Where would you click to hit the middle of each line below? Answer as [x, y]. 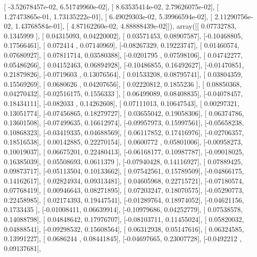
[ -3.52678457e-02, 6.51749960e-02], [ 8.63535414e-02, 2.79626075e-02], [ [111, 6]
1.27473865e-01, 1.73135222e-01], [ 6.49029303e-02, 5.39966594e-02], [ [108, 16]
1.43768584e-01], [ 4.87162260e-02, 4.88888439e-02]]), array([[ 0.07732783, [126, 26]
